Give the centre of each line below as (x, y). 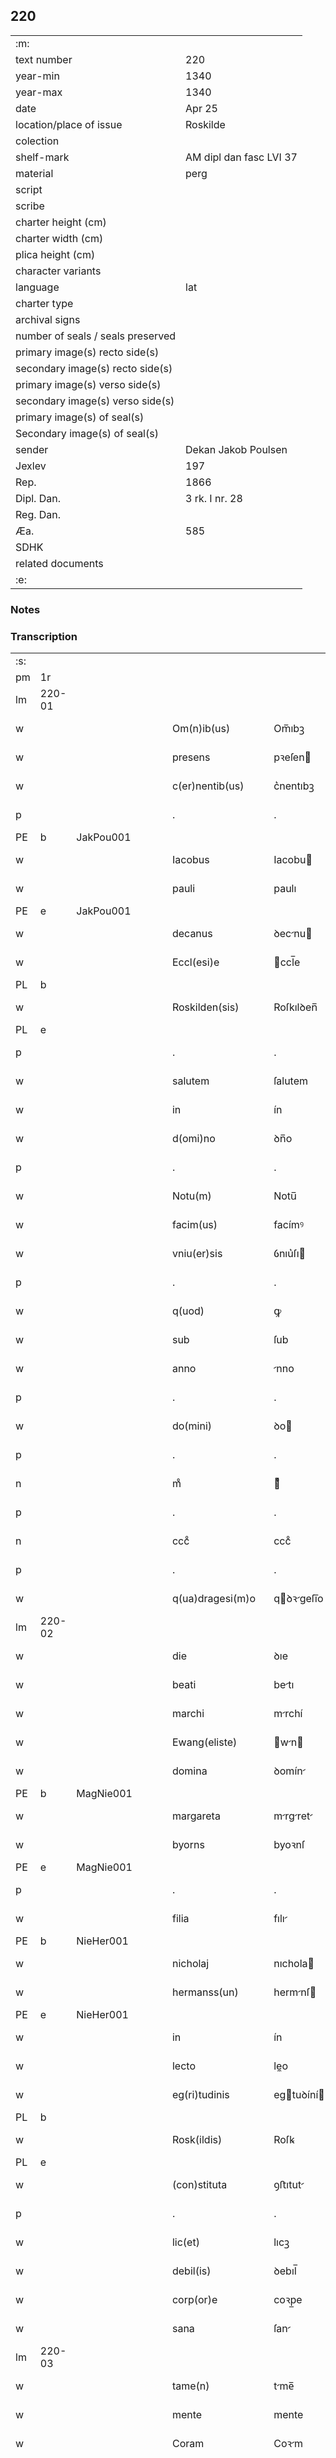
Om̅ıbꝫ (289, 729)
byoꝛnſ (289, 1845)
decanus (192, 934)
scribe (30, 206)
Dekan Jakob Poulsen (236, 449)
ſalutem (291, 1081)
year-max (39, 92)
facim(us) (194, 1225)
